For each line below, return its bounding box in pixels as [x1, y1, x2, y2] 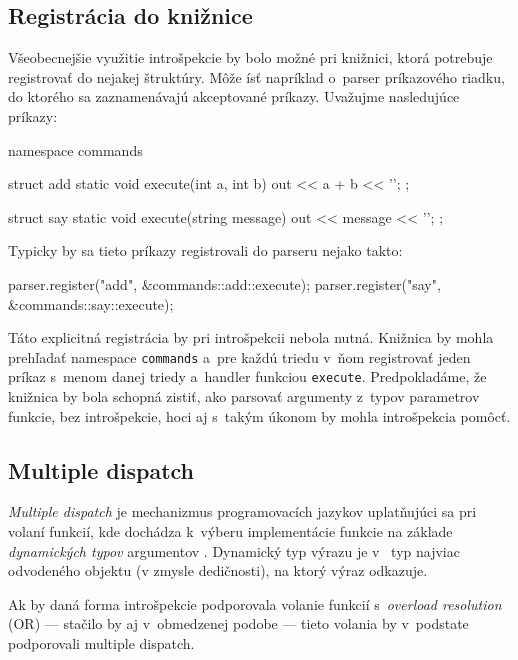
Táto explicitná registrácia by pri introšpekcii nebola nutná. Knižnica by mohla [8, 327, 494, 348]
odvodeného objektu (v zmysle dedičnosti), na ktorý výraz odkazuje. [8, 560, 428, 581]
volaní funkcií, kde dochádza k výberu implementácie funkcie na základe [8, 521, 453, 542]
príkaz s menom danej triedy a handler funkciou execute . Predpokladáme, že [8, 366, 487, 387]
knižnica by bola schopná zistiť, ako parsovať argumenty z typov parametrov [8, 386, 480, 407]
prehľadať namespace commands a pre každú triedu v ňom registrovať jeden [8, 346, 471, 367]
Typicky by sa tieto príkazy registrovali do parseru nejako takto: [8, 240, 403, 261]
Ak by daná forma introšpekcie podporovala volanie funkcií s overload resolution [8, 593, 502, 614]
